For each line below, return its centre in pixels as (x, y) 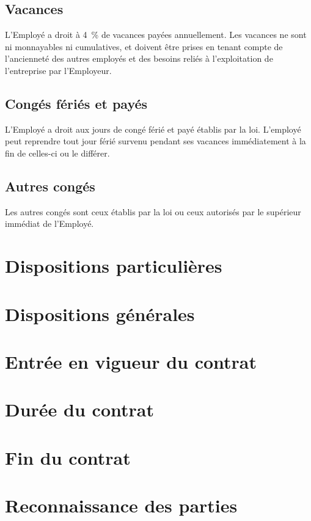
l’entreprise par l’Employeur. (58, 70)
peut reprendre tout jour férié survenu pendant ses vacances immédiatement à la (155, 141)
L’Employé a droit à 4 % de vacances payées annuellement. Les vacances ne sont (156, 35)
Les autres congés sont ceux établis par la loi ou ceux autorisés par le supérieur (153, 211)
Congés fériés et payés (76, 103)
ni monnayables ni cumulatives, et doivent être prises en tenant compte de (144, 46)
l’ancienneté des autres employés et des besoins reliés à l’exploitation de (139, 58)
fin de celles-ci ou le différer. (57, 153)
